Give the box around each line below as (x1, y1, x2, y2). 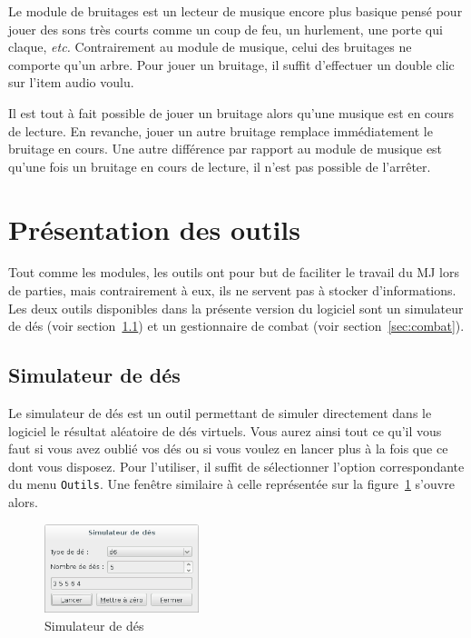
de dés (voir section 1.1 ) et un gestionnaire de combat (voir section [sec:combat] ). (8, 316, 465, 335)
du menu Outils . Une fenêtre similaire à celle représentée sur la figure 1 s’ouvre (8, 474, 455, 493)
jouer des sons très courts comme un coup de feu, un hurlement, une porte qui (8, 19, 443, 38)
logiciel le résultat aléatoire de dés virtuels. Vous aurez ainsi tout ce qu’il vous (8, 421, 442, 440)
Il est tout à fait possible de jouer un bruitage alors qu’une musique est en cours (8, 103, 455, 122)
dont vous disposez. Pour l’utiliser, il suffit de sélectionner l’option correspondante (8, 456, 465, 475)
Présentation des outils (8, 210, 301, 247)
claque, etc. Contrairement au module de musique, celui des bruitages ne (8, 37, 412, 56)
